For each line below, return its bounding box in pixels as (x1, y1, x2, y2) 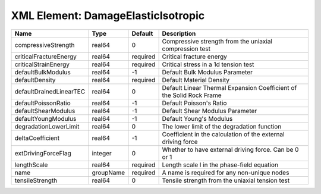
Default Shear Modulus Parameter (162, 107, 257, 115)
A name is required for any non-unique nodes (162, 168, 289, 177)
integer (92, 149, 112, 157)
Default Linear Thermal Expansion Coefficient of (162, 83, 297, 92)
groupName (92, 168, 125, 177)
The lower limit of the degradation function (162, 122, 282, 130)
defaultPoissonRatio (14, 99, 71, 107)
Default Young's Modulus (162, 114, 233, 123)
